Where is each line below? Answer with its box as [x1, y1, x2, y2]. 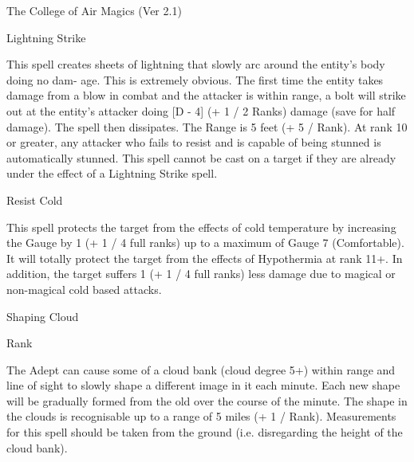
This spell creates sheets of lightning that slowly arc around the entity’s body [6, 56, 385, 72]
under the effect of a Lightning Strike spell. [6, 165, 218, 182]
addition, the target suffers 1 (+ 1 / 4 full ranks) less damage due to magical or [6, 265, 396, 282]
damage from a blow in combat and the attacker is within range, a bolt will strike [6, 87, 406, 104]
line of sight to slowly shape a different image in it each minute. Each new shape [6, 377, 400, 393]
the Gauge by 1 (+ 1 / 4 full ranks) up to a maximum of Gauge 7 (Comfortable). [6, 234, 404, 251]
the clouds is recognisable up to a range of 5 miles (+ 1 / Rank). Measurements [6, 408, 396, 425]
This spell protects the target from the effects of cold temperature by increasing [6, 218, 396, 235]
